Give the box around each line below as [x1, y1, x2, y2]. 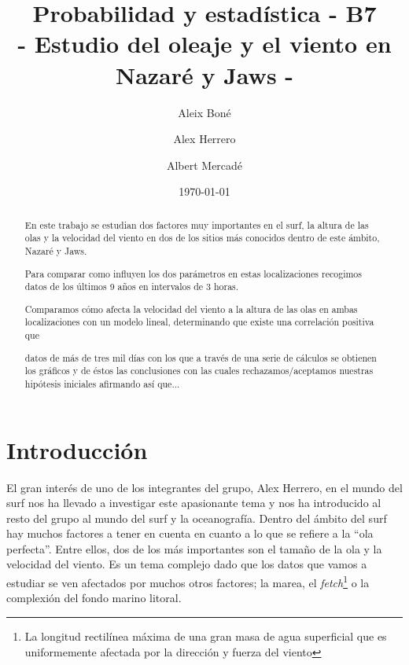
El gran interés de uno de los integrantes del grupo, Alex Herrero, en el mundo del [6, 479, 403, 495]
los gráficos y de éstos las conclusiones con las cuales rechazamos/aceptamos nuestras [24, 364, 374, 377]
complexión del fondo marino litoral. [6, 590, 182, 606]
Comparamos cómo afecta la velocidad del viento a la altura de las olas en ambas [24, 302, 358, 315]
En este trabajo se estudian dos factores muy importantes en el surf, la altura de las [24, 218, 369, 231]
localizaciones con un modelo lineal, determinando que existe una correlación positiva [24, 315, 374, 329]
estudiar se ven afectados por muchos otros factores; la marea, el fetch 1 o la [6, 572, 370, 590]
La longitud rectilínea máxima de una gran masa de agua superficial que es [24, 627, 387, 644]
